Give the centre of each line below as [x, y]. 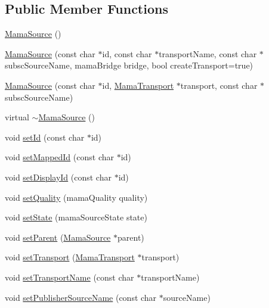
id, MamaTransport [138, 85]
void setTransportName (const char [69, 277]
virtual [17, 117]
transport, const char [219, 85]
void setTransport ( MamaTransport [70, 257]
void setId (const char [45, 137]
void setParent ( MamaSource [58, 237]
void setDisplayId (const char [58, 177]
